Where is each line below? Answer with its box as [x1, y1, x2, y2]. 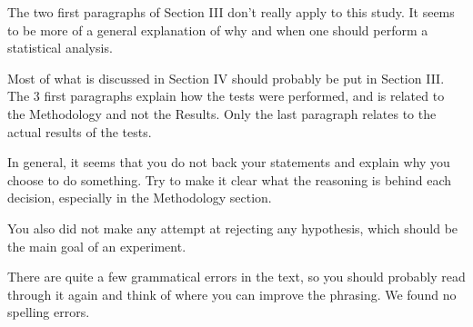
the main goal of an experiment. [7, 236, 186, 255]
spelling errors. [7, 302, 90, 322]
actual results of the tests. [7, 122, 152, 141]
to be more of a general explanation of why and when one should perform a [7, 20, 428, 39]
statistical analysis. [7, 38, 113, 57]
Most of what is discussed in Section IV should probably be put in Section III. [7, 68, 445, 87]
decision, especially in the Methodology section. [7, 188, 272, 207]
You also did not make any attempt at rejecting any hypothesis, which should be [7, 218, 458, 237]
